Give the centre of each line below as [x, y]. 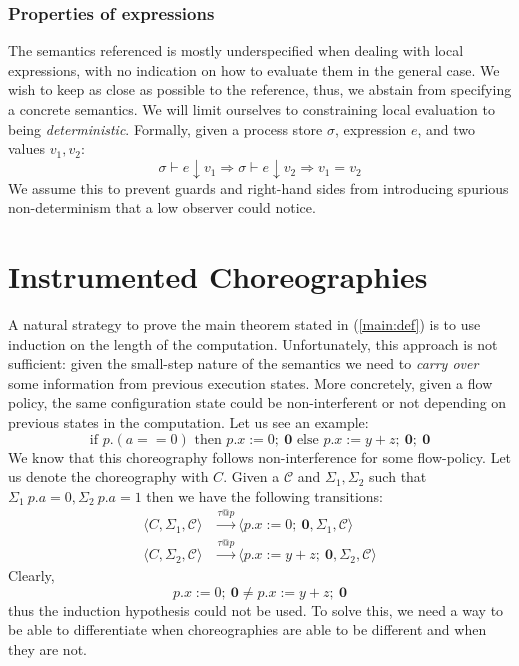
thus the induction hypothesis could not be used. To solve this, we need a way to [256, 609]
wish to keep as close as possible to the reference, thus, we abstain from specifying [260, 89]
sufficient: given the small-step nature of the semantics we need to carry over [243, 363]
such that [398, 476]
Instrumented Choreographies [218, 276]
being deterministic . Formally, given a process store [165, 128]
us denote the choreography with [108, 476]
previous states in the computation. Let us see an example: [188, 422]
